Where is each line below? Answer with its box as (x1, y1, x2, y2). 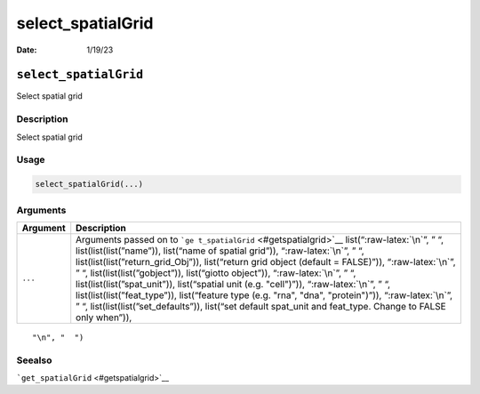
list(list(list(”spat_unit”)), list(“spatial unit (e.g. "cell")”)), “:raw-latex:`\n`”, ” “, (76, 277, 391, 290)
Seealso (16, 354, 52, 366)
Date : (16, 44, 37, 55)
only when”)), (76, 311, 132, 324)
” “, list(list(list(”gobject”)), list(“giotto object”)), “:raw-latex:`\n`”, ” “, (76, 267, 356, 279)
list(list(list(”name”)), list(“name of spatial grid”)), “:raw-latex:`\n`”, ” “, (76, 245, 364, 257)
